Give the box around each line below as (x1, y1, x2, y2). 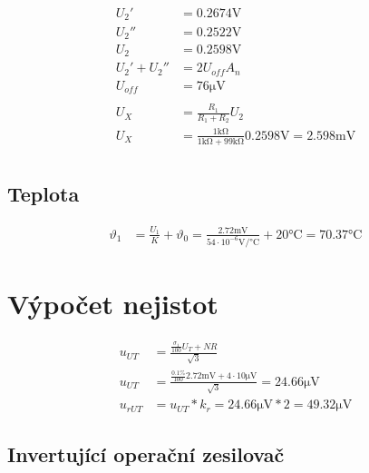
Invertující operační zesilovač (7, 440, 285, 468)
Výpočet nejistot (7, 284, 218, 321)
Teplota (7, 180, 80, 208)
